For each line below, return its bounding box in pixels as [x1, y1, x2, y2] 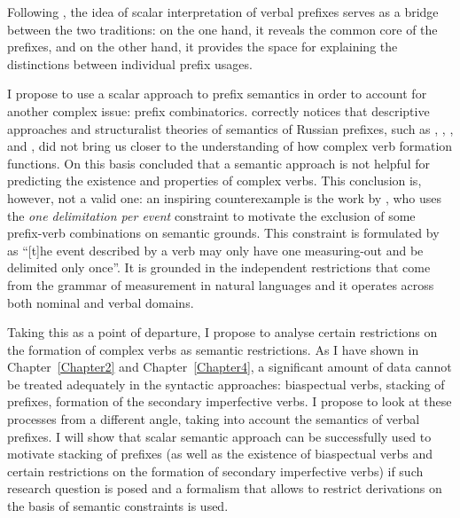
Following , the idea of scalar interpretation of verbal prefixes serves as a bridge [7, 3, 439, 20]
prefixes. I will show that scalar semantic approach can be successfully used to [7, 427, 432, 445]
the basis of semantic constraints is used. [7, 497, 229, 515]
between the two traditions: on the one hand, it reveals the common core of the [7, 20, 438, 38]
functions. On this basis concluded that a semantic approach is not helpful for [7, 153, 430, 172]
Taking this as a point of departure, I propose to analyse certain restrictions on [7, 323, 438, 341]
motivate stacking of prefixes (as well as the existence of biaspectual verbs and [7, 444, 433, 463]
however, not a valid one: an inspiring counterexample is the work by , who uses [7, 188, 442, 207]
